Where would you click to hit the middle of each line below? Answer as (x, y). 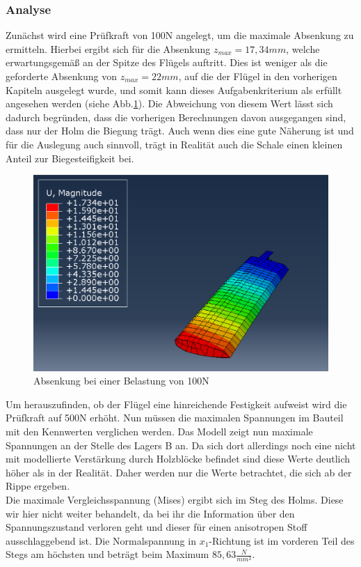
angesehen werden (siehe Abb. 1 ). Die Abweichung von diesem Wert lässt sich (169, 103)
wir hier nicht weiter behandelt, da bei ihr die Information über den (150, 513)
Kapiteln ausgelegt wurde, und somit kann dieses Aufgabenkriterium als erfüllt (174, 90)
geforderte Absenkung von (62, 76)
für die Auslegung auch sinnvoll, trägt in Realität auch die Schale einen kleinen (174, 144)
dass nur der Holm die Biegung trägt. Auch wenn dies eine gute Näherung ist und (180, 131)
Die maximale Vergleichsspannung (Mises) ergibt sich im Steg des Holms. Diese (175, 499)
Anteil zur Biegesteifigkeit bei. (70, 158)
